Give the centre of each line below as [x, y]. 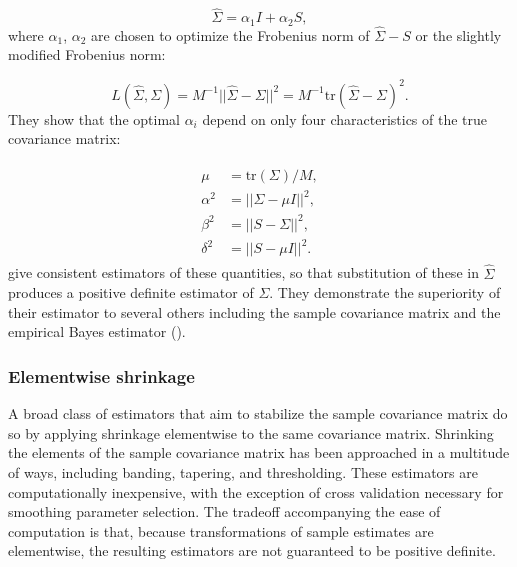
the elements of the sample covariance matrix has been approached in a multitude [259, 452]
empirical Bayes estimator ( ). [97, 331]
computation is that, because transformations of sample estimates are [221, 530]
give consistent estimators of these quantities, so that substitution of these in [243, 272]
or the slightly [458, 34]
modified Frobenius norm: [87, 54]
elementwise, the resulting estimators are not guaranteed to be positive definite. [252, 550]
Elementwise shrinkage [101, 375]
